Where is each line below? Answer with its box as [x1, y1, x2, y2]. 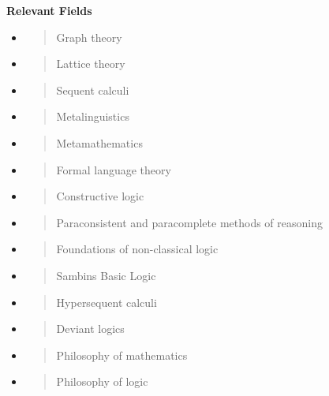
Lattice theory [56, 55, 125, 72]
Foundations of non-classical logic [56, 241, 219, 257]
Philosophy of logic [56, 373, 148, 390]
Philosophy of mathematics [56, 346, 188, 363]
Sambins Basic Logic [56, 267, 156, 283]
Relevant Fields [6, 2, 92, 18]
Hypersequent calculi [56, 293, 157, 310]
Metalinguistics [56, 108, 129, 125]
